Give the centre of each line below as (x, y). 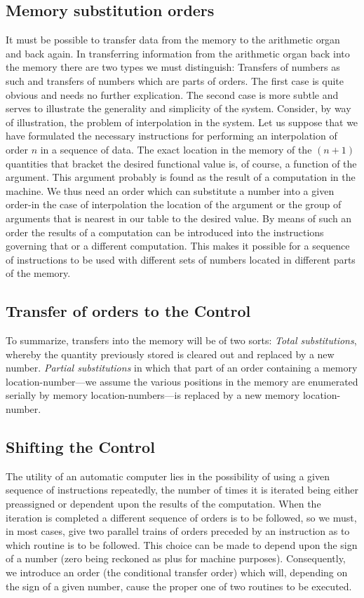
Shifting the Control (80, 447)
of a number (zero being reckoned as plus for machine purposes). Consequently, (176, 558)
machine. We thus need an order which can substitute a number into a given (170, 190)
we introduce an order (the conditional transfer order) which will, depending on (177, 572)
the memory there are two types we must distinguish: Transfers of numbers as (173, 67)
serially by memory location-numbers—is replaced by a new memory (153, 395)
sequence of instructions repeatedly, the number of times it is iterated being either (182, 490)
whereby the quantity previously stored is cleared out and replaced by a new (170, 354)
